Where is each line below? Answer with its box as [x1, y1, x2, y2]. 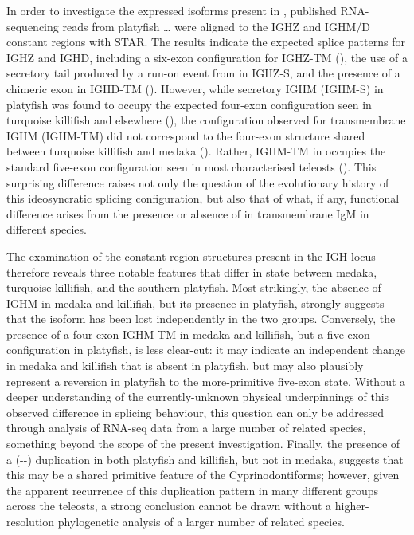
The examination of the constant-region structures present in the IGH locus [6, 247, 376, 264]
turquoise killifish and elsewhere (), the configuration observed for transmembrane [6, 112, 406, 128]
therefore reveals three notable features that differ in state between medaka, [6, 263, 377, 280]
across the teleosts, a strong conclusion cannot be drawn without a [6, 498, 332, 514]
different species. [6, 221, 87, 238]
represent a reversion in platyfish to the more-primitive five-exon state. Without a [6, 372, 406, 389]
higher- [334, 498, 369, 514]
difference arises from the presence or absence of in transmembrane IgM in [6, 205, 369, 222]
